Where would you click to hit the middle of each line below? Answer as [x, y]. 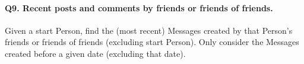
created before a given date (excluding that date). [95, 53]
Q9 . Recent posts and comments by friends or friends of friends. [139, 7]
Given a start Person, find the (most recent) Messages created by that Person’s [149, 30]
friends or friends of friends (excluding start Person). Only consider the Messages [152, 42]
